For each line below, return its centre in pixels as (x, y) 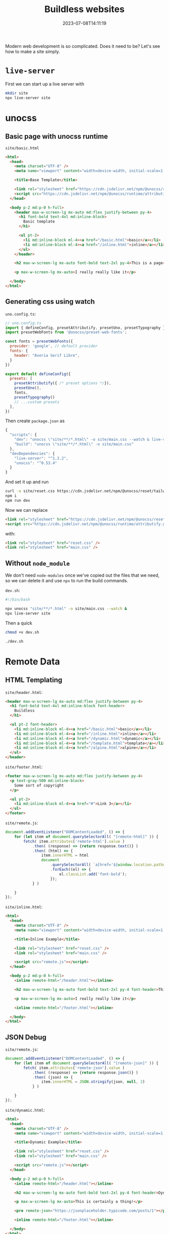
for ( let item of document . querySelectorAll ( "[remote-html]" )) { (86, 836)
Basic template (39, 222)
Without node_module (38, 563)
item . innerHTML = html (65, 856)
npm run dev (18, 500)
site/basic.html (22, 148)
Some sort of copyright (39, 785)
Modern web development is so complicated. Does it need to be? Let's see (83, 46)
